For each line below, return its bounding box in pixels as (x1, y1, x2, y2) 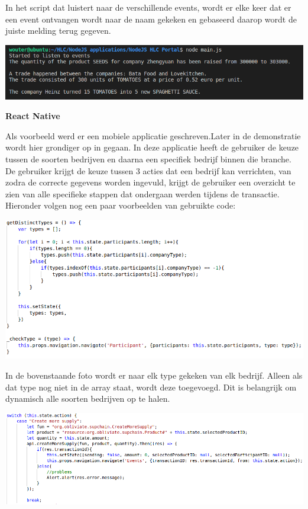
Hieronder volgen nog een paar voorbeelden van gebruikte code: (5, 199, 236, 212)
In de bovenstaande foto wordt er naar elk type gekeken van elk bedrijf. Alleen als (5, 369, 303, 381)
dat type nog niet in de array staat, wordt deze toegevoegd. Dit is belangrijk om (5, 380, 297, 393)
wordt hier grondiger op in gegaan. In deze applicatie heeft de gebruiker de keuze (5, 141, 299, 153)
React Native (5, 110, 60, 122)
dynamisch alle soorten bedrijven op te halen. (5, 392, 170, 405)
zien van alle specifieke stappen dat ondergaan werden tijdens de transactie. (5, 187, 280, 200)
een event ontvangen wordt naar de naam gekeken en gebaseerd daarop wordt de (5, 12, 297, 25)
